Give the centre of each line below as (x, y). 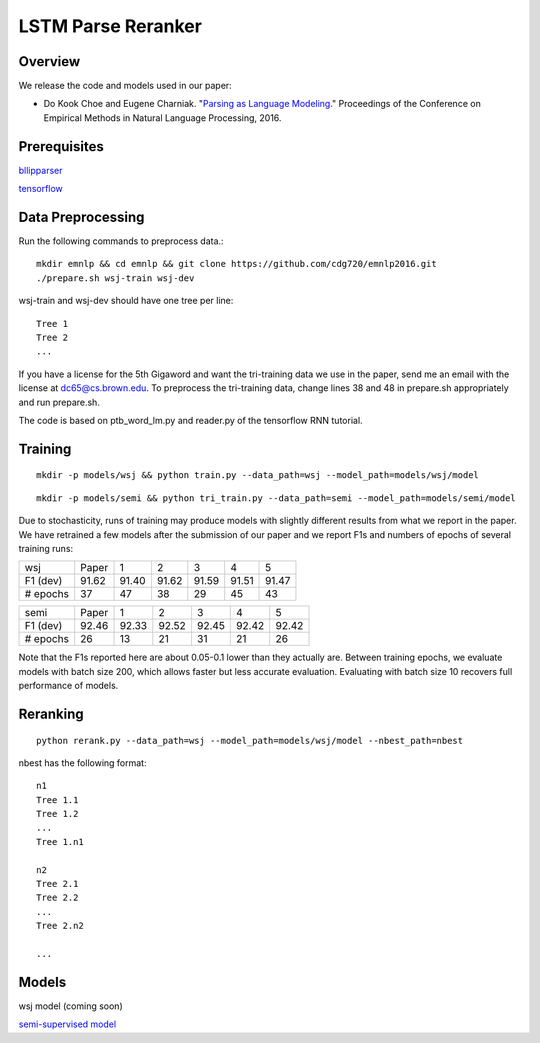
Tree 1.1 (57, 799)
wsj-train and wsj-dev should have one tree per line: (126, 301)
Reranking (51, 713)
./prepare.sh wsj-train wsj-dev (115, 278)
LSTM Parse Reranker (110, 26)
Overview (49, 61)
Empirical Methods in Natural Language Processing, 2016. (162, 117)
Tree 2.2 (57, 898)
